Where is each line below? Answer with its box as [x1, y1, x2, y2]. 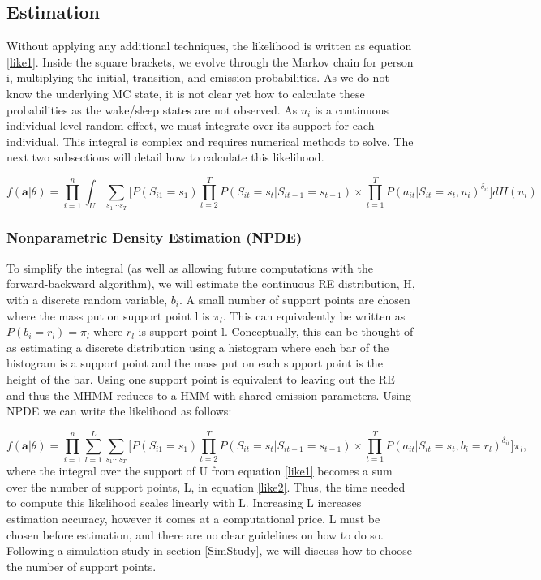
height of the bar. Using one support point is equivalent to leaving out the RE [6, 370, 395, 387]
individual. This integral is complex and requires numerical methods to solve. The [6, 132, 414, 149]
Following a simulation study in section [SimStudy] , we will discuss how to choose [6, 542, 413, 559]
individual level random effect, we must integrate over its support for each [6, 117, 375, 134]
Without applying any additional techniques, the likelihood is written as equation [6, 37, 412, 54]
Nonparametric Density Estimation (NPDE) [6, 227, 303, 247]
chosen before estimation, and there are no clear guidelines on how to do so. [6, 526, 384, 543]
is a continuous [314, 101, 389, 118]
